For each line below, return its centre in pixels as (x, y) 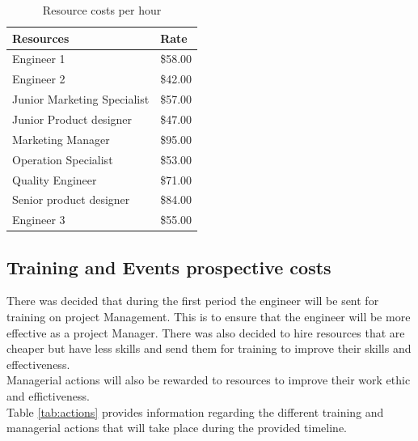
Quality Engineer (55, 179)
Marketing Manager (61, 139)
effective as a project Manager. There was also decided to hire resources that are (206, 332)
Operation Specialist (63, 159)
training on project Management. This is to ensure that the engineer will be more (209, 317)
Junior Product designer (72, 119)
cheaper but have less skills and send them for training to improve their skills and (209, 348)
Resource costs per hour (102, 10)
